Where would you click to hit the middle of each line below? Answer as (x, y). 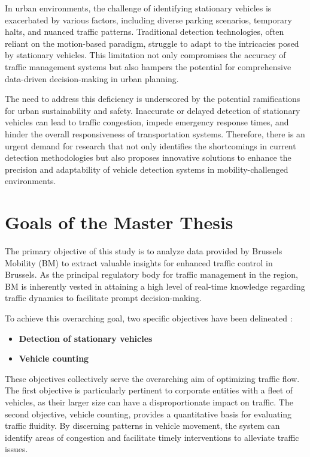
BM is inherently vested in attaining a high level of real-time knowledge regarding (155, 286)
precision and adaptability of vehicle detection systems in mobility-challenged (147, 169)
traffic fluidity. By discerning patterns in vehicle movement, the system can (142, 426)
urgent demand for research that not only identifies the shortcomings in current (151, 145)
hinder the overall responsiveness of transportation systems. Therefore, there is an (155, 133)
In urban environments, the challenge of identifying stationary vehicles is (138, 8)
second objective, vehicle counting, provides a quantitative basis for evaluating (148, 414)
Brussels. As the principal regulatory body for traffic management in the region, (152, 274)
